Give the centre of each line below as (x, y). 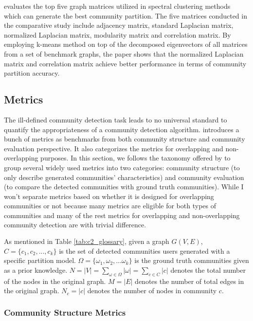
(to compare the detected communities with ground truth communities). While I (124, 187)
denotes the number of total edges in (190, 281)
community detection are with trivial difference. (75, 225)
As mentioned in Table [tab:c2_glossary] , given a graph (87, 241)
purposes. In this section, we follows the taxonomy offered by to (136, 158)
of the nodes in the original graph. (55, 281)
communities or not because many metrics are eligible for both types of (110, 206)
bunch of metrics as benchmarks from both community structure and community (125, 139)
